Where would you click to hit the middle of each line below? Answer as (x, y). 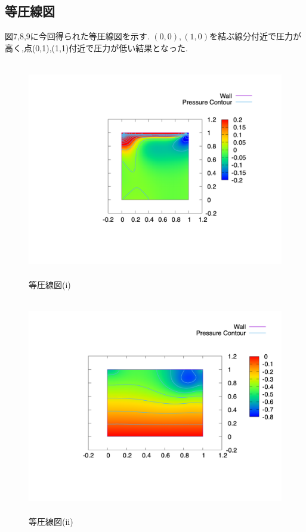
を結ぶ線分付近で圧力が (255, 36)
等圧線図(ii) (51, 522)
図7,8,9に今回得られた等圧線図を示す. (77, 36)
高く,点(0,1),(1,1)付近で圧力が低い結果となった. (96, 47)
